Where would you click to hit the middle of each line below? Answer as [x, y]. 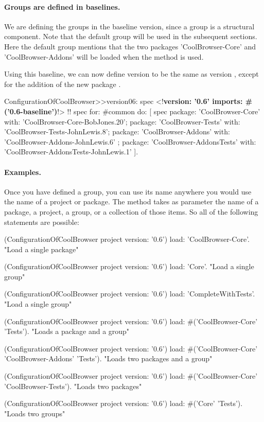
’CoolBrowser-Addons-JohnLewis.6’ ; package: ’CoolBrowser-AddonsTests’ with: [130, 141]
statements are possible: [42, 222]
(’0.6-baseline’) [31, 111]
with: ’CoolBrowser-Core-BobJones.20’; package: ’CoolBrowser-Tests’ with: [122, 121]
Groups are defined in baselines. [62, 6]
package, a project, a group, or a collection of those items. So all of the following [131, 211]
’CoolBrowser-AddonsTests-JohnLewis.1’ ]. [71, 152]
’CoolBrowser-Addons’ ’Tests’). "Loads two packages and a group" [108, 358]
